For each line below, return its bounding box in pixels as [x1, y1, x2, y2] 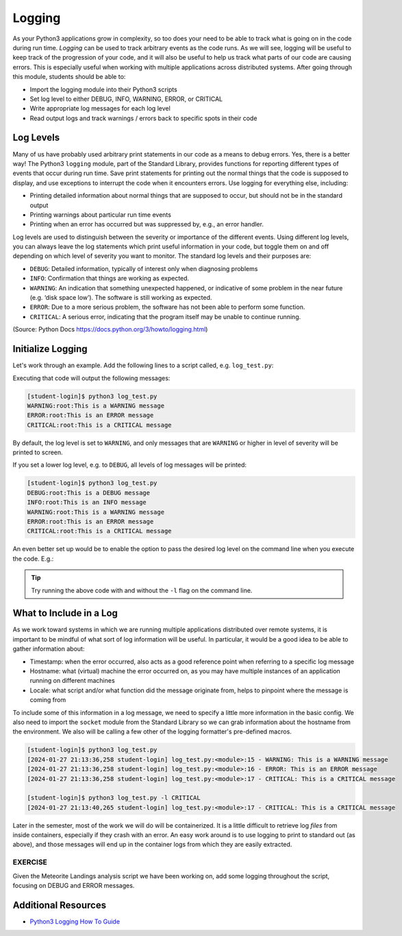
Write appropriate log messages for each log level [29, 104, 171, 113]
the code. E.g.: [12, 554, 54, 563]
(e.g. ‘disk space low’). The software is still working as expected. [29, 294, 212, 302]
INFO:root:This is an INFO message [27, 498, 147, 506]
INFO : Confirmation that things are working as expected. [29, 274, 190, 283]
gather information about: [12, 645, 85, 653]
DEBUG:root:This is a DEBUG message [27, 489, 151, 497]
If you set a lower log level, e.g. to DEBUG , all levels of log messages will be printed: [12, 460, 247, 469]
